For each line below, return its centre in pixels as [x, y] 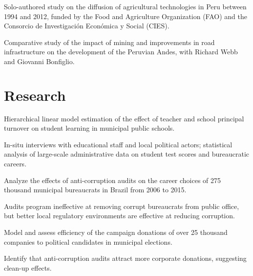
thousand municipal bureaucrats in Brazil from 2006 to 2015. [95, 190]
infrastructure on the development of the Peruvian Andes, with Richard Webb [121, 52]
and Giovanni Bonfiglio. [39, 61]
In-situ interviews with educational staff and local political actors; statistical [118, 144]
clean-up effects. [28, 267]
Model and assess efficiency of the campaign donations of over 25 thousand [116, 232]
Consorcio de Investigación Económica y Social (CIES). [87, 26]
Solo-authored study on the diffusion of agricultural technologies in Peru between [125, 6]
